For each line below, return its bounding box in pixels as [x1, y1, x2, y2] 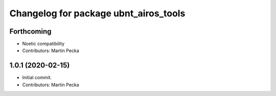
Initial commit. [22, 75, 52, 81]
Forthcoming [9, 27, 52, 36]
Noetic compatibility [22, 41, 65, 47]
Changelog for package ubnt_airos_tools [9, 8, 186, 19]
